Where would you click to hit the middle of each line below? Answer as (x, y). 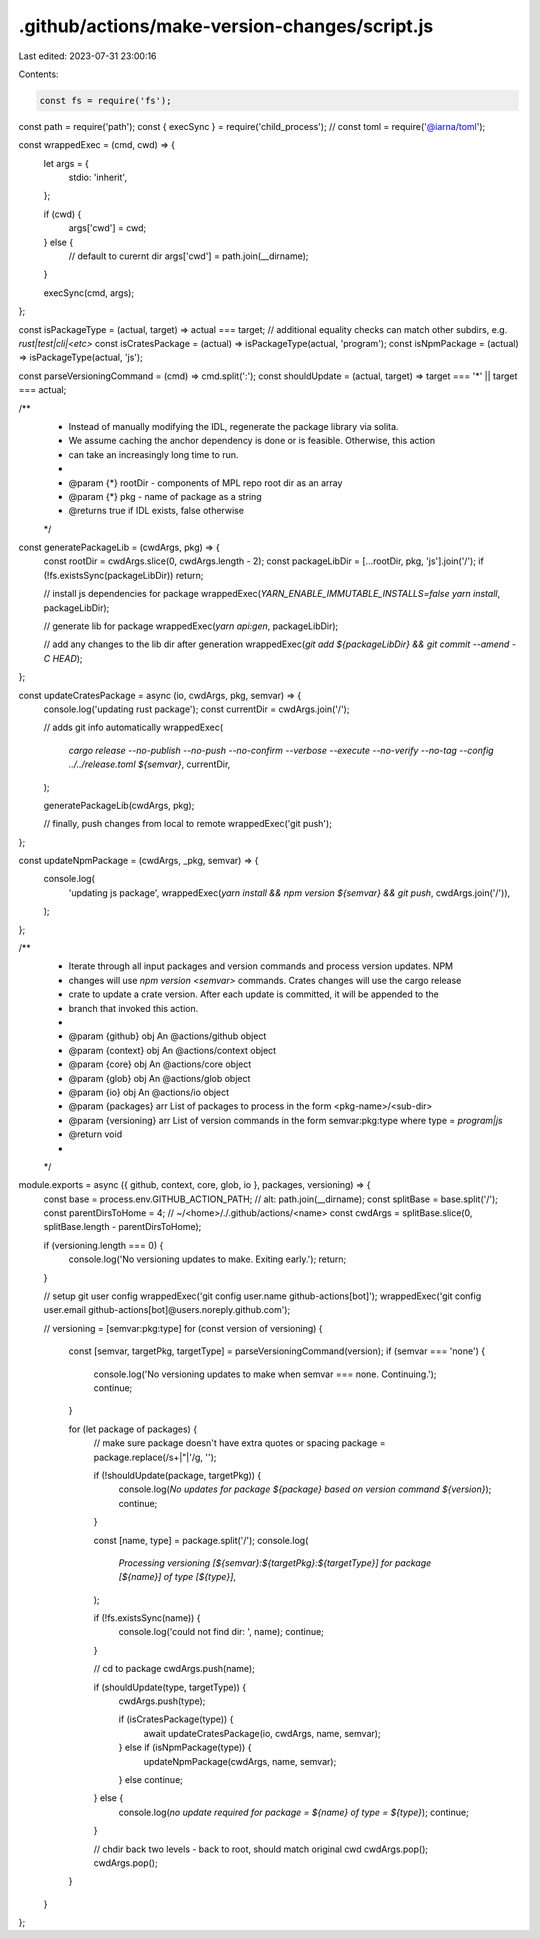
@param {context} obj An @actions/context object (172, 1050)
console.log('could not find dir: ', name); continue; (221, 1632)
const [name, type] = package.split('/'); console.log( (201, 1540)
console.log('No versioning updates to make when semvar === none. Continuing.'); (265, 1374)
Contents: (38, 74)
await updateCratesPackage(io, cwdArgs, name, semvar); (262, 1733)
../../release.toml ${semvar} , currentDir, (149, 764)
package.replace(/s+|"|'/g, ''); (155, 1457)
